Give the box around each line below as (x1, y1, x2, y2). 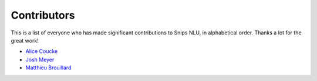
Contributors (11, 9, 76, 22)
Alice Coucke (25, 48, 58, 55)
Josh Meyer (25, 56, 55, 63)
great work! (11, 37, 39, 44)
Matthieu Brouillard (25, 64, 72, 71)
